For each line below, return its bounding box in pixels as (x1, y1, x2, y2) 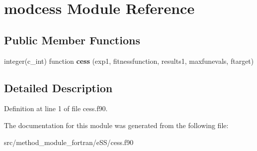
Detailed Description (4, 80, 113, 95)
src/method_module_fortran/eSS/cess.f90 (4, 137, 134, 147)
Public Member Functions (4, 32, 140, 47)
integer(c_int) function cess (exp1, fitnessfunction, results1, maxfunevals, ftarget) (4, 55, 254, 66)
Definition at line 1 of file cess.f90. (4, 103, 108, 114)
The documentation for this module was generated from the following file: (4, 120, 229, 130)
